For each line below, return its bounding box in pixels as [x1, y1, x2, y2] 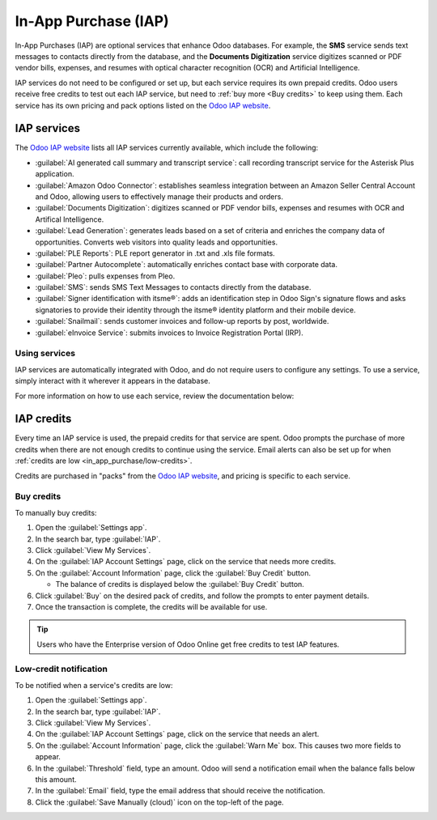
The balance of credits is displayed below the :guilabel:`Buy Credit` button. [55, 580, 305, 589]
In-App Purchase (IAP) [15, 12, 169, 30]
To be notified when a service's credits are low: [15, 680, 173, 690]
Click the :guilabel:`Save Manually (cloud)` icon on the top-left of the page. [35, 797, 284, 807]
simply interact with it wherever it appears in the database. [15, 376, 210, 386]
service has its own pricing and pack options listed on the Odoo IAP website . [15, 100, 271, 110]
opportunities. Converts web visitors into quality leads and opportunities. [35, 237, 278, 247]
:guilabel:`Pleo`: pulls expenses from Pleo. [35, 271, 176, 281]
